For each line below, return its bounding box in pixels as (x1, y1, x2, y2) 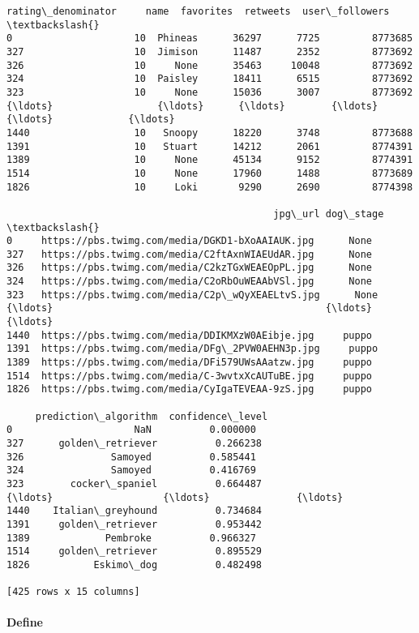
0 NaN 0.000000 (6, 424, 256, 436)
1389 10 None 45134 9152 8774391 (6, 154, 413, 166)
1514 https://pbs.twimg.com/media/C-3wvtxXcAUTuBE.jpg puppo (6, 370, 373, 382)
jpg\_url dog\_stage (273, 207, 384, 220)
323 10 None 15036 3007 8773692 (6, 86, 413, 98)
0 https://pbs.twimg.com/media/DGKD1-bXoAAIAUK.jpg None (6, 235, 373, 247)
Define (6, 614, 43, 631)
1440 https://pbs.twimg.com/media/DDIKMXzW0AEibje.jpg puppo (6, 329, 373, 341)
